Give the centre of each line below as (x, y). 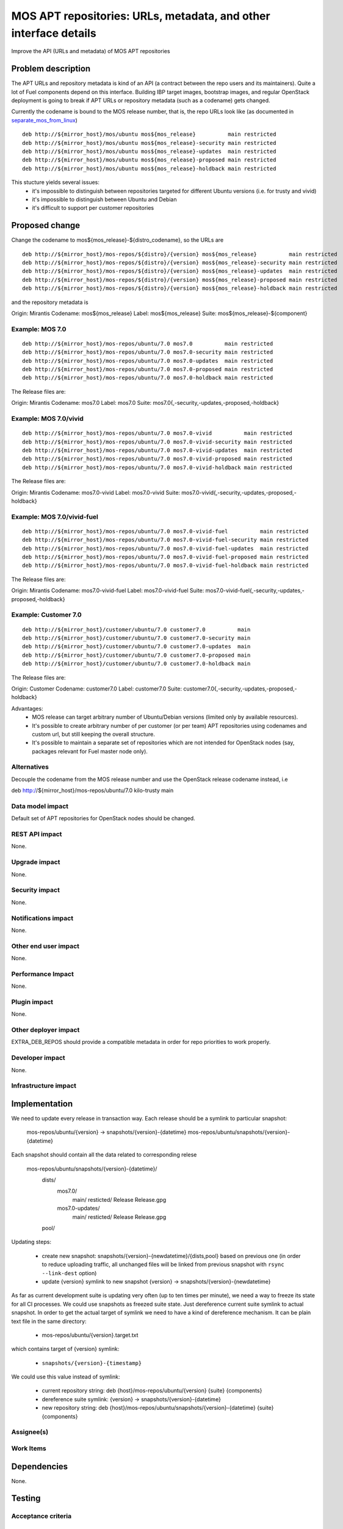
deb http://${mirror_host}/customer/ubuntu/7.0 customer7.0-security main (136, 638)
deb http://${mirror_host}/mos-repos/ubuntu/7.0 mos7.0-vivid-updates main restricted (157, 450)
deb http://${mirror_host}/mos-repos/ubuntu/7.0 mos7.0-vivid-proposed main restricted (157, 459)
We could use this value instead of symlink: (66, 1377)
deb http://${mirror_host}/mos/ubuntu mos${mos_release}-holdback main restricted (149, 168)
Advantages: (27, 708)
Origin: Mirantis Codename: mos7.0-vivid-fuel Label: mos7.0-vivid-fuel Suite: (108, 591)
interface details (54, 33)
